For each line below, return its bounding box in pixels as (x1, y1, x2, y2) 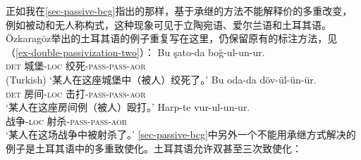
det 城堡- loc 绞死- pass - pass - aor (6, 58, 146, 73)
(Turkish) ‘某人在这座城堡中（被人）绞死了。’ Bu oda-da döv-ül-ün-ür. (6, 72, 317, 86)
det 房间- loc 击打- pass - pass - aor (6, 86, 146, 100)
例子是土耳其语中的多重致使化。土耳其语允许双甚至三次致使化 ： (6, 140, 302, 155)
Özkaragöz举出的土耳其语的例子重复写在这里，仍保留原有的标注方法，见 (6, 31, 338, 46)
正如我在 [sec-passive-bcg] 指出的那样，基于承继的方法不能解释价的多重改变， (6, 4, 353, 18)
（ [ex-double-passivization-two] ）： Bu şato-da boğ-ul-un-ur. (6, 44, 265, 59)
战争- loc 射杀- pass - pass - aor (6, 113, 128, 128)
